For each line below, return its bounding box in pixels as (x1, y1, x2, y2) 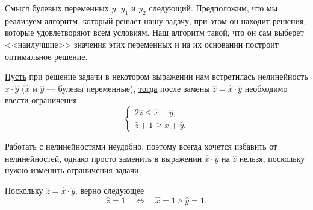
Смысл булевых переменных (5, 2, 109, 14)
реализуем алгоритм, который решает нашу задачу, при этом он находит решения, (5, 14, 306, 27)
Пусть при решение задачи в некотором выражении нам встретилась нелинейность (5, 70, 308, 83)
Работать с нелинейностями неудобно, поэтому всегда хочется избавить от (5, 139, 277, 152)
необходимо (244, 81, 288, 94)
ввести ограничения (5, 94, 77, 106)
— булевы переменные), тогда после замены (46, 81, 210, 94)
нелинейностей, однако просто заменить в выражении (5, 151, 202, 164)
